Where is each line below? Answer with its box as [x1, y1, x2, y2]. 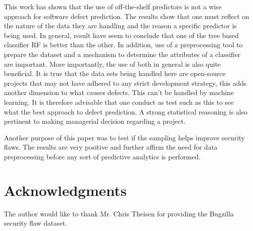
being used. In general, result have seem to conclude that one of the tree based [4, 30, 239, 40]
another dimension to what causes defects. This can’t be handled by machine [4, 87, 234, 97]
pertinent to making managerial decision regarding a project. [4, 116, 186, 126]
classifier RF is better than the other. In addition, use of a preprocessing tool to [4, 39, 243, 50]
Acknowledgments [4, 180, 127, 200]
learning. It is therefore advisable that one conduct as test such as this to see [4, 96, 234, 107]
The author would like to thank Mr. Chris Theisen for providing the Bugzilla [4, 208, 234, 218]
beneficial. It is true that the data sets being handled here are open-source [4, 68, 226, 78]
